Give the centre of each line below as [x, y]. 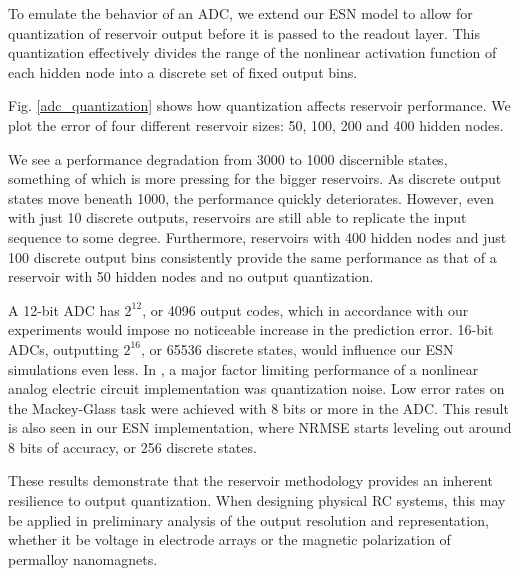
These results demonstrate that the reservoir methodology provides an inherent [250, 480]
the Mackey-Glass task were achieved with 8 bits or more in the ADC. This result [258, 407]
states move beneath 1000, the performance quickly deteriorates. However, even [251, 197]
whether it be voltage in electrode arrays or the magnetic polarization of [229, 539]
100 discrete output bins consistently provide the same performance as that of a [252, 256]
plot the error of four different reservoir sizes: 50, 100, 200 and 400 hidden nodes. [256, 124]
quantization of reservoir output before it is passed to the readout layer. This [244, 32]
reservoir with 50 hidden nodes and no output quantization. [191, 276]
